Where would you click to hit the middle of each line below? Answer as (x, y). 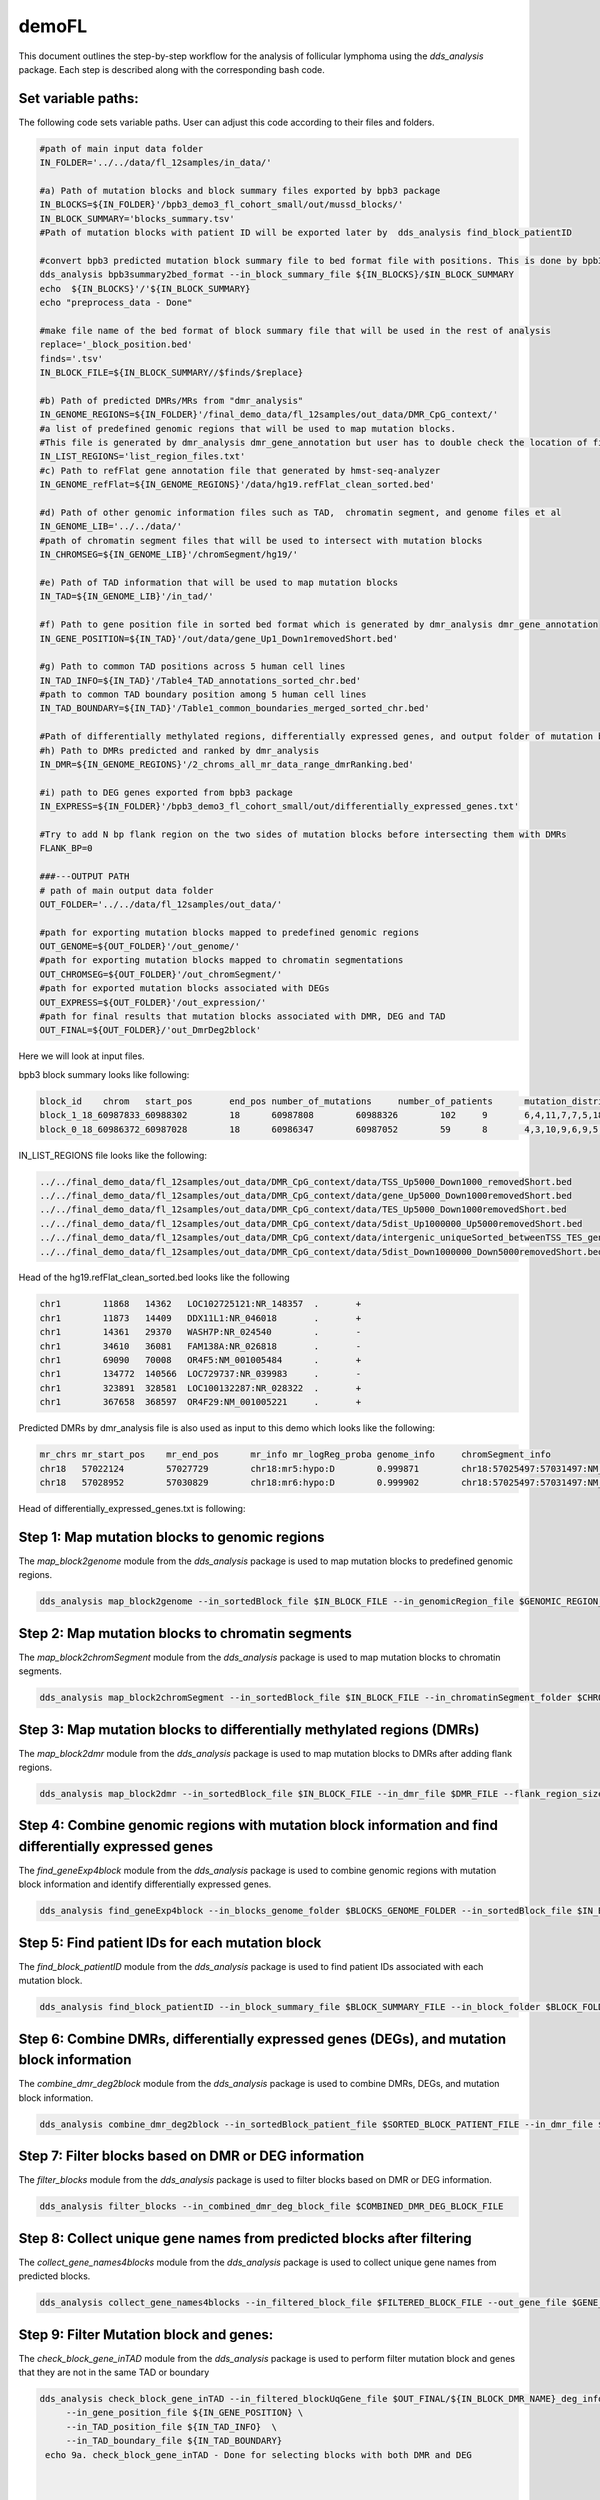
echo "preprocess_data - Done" (116, 303)
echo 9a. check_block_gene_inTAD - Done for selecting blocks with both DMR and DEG (258, 2454)
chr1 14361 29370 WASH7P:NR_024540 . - (200, 1332)
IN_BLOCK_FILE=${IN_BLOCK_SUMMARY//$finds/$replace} (171, 373)
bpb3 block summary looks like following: (104, 1074)
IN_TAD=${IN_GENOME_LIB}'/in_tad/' (126, 596)
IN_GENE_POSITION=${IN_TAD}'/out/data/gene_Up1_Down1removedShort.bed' (219, 638)
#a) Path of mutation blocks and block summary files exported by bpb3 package (240, 190)
